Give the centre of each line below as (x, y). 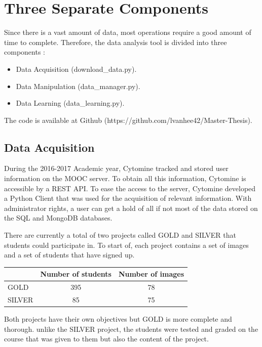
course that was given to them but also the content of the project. (106, 339)
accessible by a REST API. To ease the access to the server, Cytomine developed (130, 188)
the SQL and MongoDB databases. (58, 218)
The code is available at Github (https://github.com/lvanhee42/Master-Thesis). (128, 120)
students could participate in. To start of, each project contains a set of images (126, 245)
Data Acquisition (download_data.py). (76, 69)
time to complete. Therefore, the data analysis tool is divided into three (116, 42)
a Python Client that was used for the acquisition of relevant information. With (128, 198)
